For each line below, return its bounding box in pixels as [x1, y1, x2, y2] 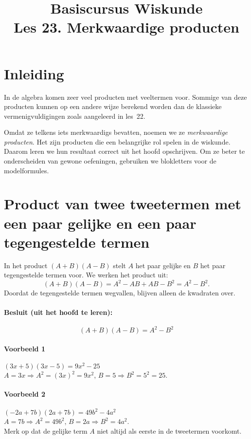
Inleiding [4, 63, 64, 83]
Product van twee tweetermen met [4, 194, 241, 214]
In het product [4, 260, 48, 270]
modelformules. [4, 165, 49, 175]
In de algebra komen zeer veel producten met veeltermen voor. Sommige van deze [4, 91, 247, 102]
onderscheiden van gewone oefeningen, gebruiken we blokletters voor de [4, 156, 216, 166]
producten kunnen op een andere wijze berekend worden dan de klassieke [4, 101, 222, 111]
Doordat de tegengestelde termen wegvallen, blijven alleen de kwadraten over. [4, 288, 235, 298]
